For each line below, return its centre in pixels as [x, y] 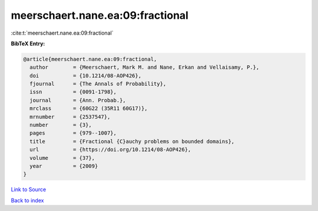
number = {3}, [61, 125]
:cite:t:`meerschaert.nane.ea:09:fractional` [62, 33]
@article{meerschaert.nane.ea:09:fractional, [90, 59]
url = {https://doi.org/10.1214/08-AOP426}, [110, 150]
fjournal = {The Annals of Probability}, [98, 84]
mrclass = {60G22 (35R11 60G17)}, [89, 108]
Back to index [27, 200]
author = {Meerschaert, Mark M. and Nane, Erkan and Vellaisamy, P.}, [145, 67]
